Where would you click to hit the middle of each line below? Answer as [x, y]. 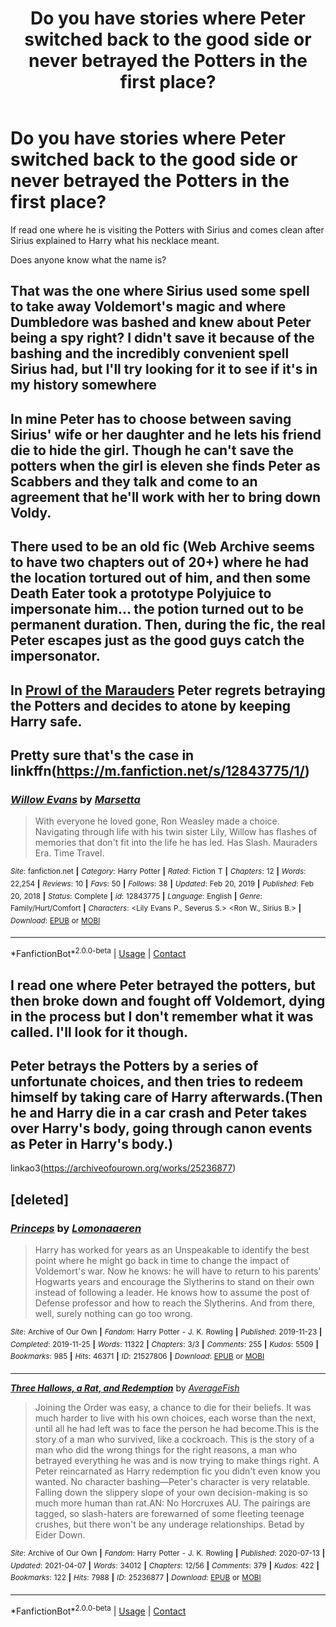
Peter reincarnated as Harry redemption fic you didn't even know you [177, 1471]
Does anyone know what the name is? [88, 259]
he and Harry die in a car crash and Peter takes [159, 1112]
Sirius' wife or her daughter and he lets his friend [166, 434]
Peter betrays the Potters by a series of [134, 1065]
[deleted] [40, 1199]
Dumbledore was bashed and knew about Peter [161, 322]
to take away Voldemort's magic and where [148, 307]
